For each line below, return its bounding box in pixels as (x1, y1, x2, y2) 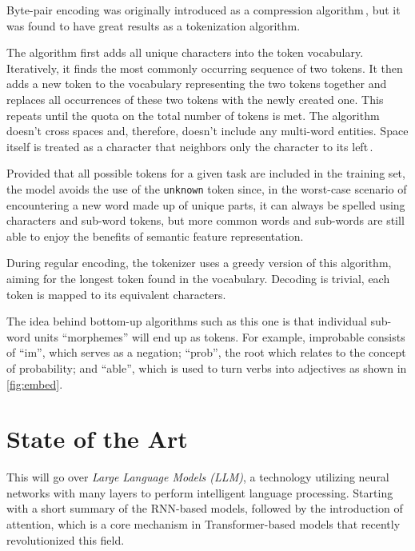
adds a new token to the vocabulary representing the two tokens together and (6, 75, 387, 92)
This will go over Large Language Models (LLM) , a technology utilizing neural (6, 469, 389, 485)
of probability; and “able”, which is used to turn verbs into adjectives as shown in (6, 359, 407, 376)
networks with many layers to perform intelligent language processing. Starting (6, 484, 393, 501)
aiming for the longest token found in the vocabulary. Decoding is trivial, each (6, 270, 390, 286)
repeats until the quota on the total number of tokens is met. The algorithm (6, 106, 380, 123)
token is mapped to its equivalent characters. (6, 285, 226, 302)
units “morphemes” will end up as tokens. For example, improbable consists (34, 328, 405, 345)
